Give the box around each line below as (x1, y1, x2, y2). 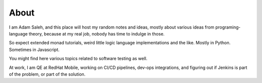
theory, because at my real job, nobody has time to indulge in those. (28, 31, 165, 36)
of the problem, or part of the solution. (9, 71, 86, 77)
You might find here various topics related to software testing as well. (9, 56, 147, 62)
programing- (215, 24, 241, 30)
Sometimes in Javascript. (9, 47, 60, 52)
